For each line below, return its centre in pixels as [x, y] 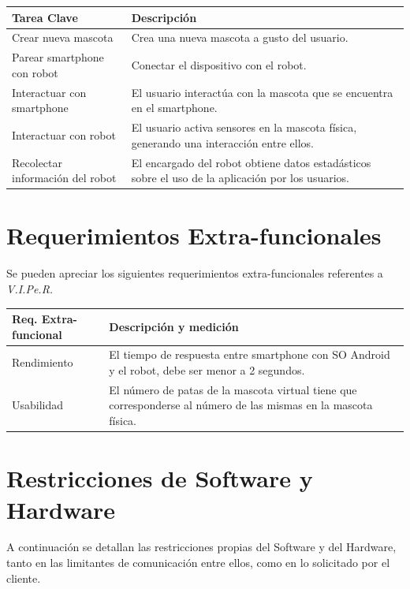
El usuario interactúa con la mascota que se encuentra [262, 92]
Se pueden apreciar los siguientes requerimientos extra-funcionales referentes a [195, 273]
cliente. [24, 578]
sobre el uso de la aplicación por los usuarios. [240, 178]
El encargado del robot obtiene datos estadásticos [251, 162]
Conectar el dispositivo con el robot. [219, 64]
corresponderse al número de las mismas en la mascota [241, 405]
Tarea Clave [45, 17]
